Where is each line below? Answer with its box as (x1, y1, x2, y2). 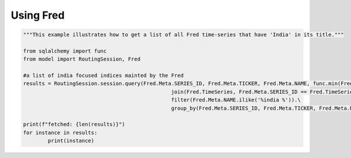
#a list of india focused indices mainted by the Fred (23, 72, 184, 79)
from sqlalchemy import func (23, 47, 107, 54)
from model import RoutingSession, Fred (23, 56, 140, 62)
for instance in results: (23, 129, 98, 136)
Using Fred (11, 9, 65, 22)
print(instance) (47, 138, 95, 144)
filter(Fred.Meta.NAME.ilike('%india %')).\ (171, 97, 301, 103)
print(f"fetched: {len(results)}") (23, 121, 125, 128)
